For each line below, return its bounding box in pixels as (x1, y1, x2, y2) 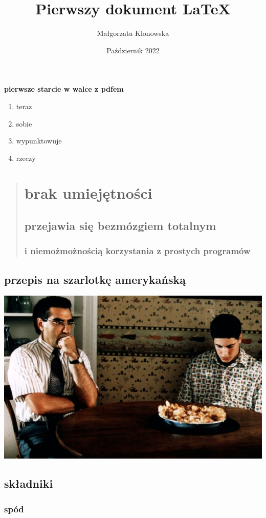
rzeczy (16, 152, 36, 163)
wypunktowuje (16, 135, 62, 146)
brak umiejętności (24, 182, 152, 203)
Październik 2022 (106, 45, 160, 55)
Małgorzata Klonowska (97, 28, 169, 38)
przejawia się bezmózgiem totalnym (24, 218, 216, 234)
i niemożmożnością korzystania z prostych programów (24, 244, 251, 257)
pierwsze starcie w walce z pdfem (4, 84, 124, 94)
